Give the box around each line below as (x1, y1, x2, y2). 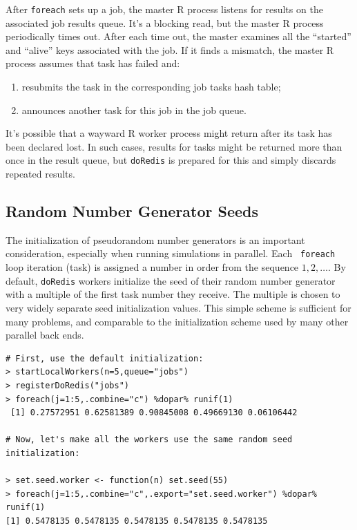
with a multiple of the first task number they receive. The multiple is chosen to (6, 287, 340, 301)
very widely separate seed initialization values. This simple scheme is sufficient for (6, 300, 351, 314)
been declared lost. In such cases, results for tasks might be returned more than (6, 139, 342, 153)
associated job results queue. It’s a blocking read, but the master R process (6, 15, 324, 30)
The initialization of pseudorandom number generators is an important (6, 232, 305, 247)
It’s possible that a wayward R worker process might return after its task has (6, 126, 332, 140)
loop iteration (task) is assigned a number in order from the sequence (6, 260, 299, 274)
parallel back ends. (6, 328, 84, 342)
